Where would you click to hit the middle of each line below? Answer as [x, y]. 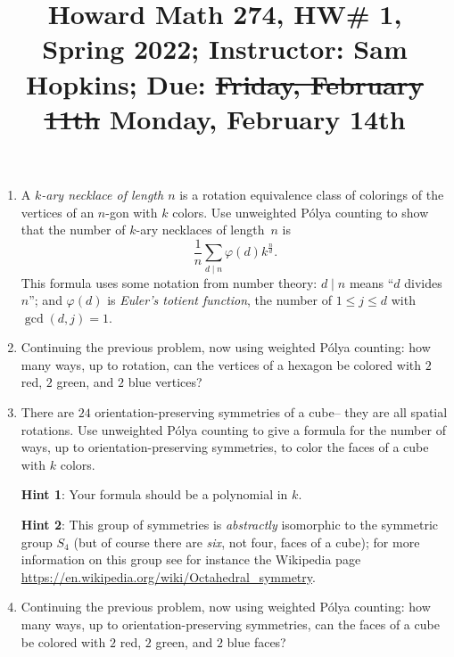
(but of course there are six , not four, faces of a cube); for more [247, 542]
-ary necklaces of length [200, 230]
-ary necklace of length [103, 194]
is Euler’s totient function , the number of [219, 300]
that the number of [73, 230]
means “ [371, 282]
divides [423, 282]
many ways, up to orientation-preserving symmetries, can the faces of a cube [230, 624]
